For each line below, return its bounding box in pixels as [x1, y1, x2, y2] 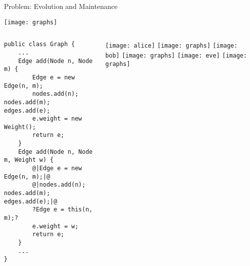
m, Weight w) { [4, 156, 54, 164]
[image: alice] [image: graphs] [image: [105, 42, 238, 50]
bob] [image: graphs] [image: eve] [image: [105, 52, 247, 59]
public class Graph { [4, 41, 75, 48]
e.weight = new [32, 115, 82, 123]
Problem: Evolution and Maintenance [4, 1, 118, 11]
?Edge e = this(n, [32, 206, 93, 213]
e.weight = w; [32, 222, 79, 230]
